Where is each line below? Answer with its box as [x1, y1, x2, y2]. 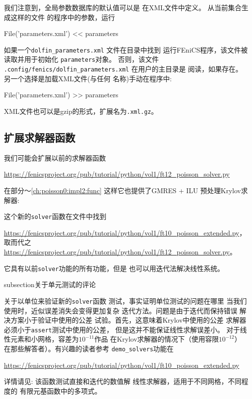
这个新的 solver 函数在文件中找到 [4, 211, 106, 221]
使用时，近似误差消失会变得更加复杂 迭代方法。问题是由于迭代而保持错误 [4, 305, 237, 315]
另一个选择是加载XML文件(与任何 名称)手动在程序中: [4, 73, 172, 83]
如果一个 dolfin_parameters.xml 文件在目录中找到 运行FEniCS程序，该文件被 [4, 44, 248, 54]
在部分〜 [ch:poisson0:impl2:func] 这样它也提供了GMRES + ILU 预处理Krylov [4, 185, 241, 195]
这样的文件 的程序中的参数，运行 [10, 12, 115, 22]
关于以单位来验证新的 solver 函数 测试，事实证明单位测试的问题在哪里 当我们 [4, 295, 247, 306]
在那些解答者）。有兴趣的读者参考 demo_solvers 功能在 [4, 343, 174, 353]
